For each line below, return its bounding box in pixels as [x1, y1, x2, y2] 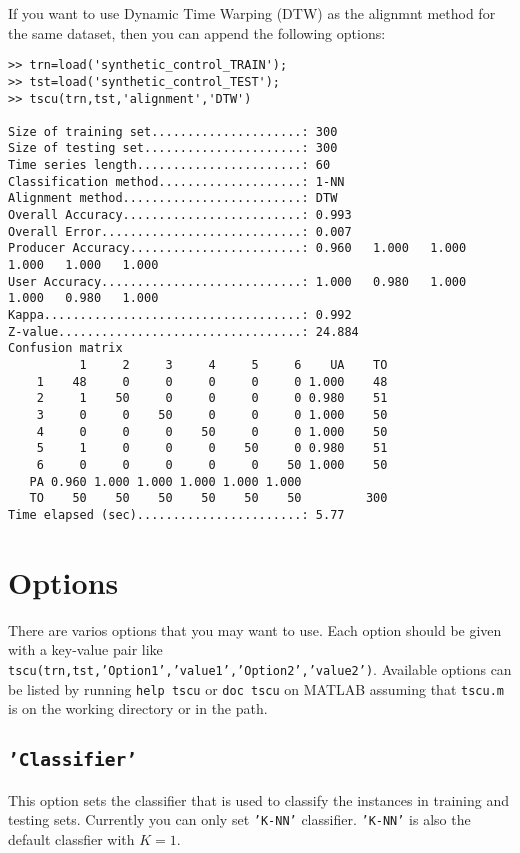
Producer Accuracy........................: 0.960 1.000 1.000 [8, 241, 467, 256]
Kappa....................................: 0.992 [8, 308, 352, 323]
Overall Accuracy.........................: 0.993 [8, 208, 352, 223]
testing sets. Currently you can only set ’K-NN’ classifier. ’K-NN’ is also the [8, 809, 471, 830]
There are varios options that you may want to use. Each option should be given [8, 619, 502, 640]
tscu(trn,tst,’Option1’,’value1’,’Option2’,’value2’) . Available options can [8, 658, 512, 679]
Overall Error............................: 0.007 [8, 224, 352, 239]
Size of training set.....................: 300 [8, 124, 338, 139]
